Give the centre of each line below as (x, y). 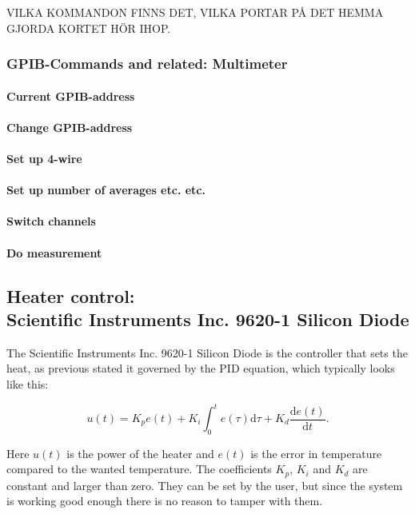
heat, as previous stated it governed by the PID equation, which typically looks (201, 368)
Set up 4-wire (44, 158)
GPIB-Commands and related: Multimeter (147, 64)
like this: (28, 383)
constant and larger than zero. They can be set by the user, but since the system (205, 485)
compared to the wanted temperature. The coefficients (139, 469)
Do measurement (54, 252)
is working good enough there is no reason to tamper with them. (165, 501)
